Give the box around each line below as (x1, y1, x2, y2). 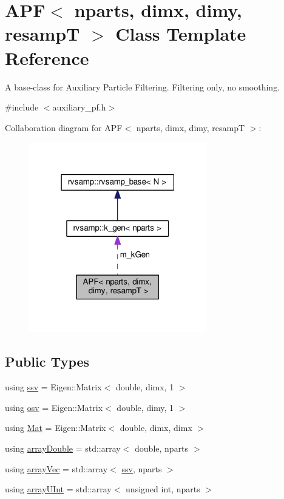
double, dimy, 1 (117, 401, 174, 413)
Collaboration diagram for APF (5, 121, 123, 134)
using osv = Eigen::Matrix (5, 401, 103, 413)
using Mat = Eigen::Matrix (5, 421, 106, 434)
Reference (5, 45, 89, 70)
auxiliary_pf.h (52, 101, 106, 114)
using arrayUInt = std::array (5, 483, 112, 495)
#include (5, 101, 39, 114)
